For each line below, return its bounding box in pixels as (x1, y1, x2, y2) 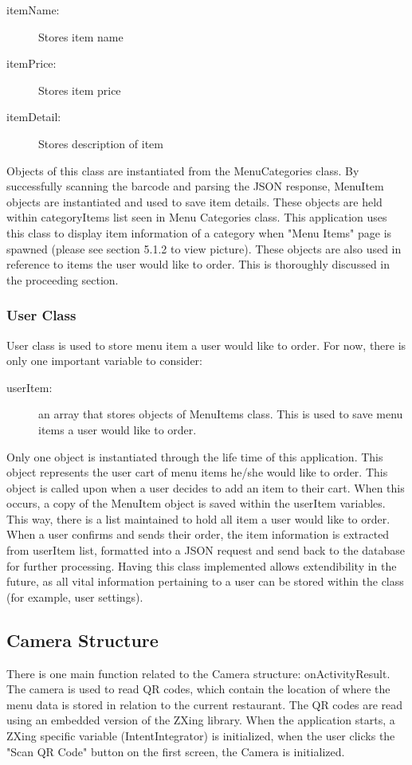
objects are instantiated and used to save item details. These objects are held (6, 193, 383, 210)
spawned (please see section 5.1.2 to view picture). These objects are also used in (6, 240, 402, 257)
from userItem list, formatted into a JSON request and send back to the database (6, 542, 406, 559)
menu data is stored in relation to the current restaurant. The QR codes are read (6, 696, 403, 712)
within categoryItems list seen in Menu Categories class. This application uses (6, 209, 387, 226)
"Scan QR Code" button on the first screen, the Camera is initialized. (6, 743, 345, 759)
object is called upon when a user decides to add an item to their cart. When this (6, 479, 405, 496)
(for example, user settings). (6, 588, 143, 605)
